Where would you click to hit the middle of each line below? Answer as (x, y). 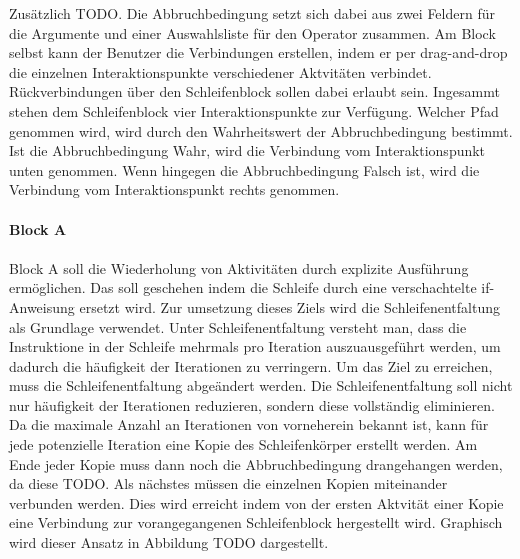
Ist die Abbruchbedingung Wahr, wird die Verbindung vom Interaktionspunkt (247, 150)
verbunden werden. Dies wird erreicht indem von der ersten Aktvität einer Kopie (256, 502)
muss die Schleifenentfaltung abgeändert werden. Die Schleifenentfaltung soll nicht (261, 385)
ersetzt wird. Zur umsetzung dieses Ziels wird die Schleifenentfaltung (289, 306)
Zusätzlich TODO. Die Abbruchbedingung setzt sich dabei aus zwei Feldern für (252, 13)
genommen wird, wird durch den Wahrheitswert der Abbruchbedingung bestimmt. (261, 130)
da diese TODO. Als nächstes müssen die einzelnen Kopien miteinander (228, 483)
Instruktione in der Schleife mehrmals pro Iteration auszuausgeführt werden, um (255, 346)
